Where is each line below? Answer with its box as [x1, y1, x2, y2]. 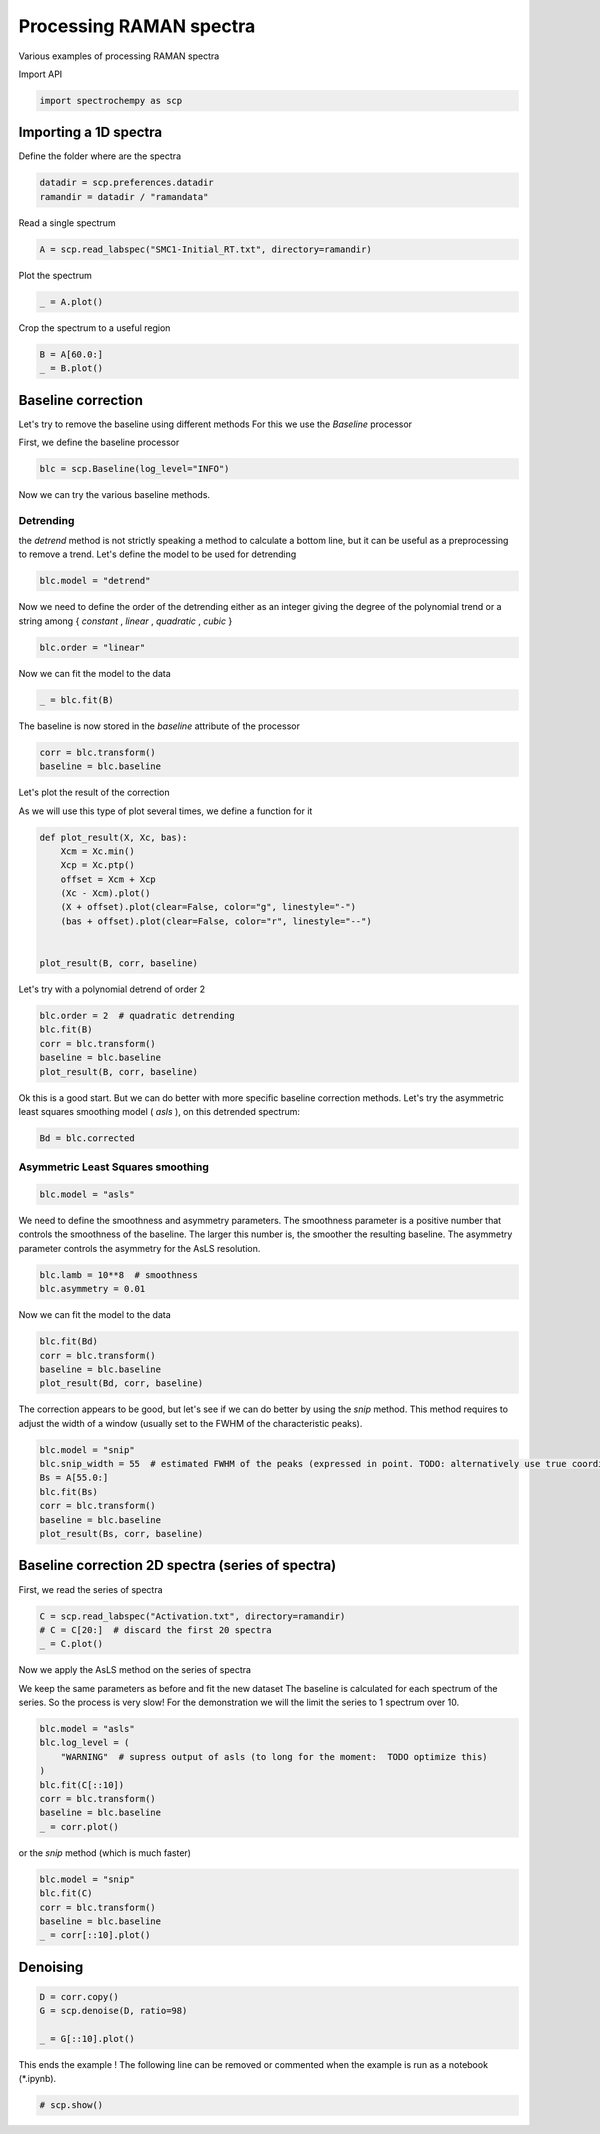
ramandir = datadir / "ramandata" [39, 191, 209, 202]
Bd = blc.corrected [39, 1132, 135, 1144]
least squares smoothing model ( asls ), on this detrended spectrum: [18, 1105, 300, 1117]
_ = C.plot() [39, 1638, 104, 1650]
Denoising [18, 1958, 84, 1975]
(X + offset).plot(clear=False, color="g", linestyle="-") [60, 901, 357, 913]
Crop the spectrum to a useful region [18, 321, 171, 334]
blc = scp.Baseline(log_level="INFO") [39, 463, 230, 474]
